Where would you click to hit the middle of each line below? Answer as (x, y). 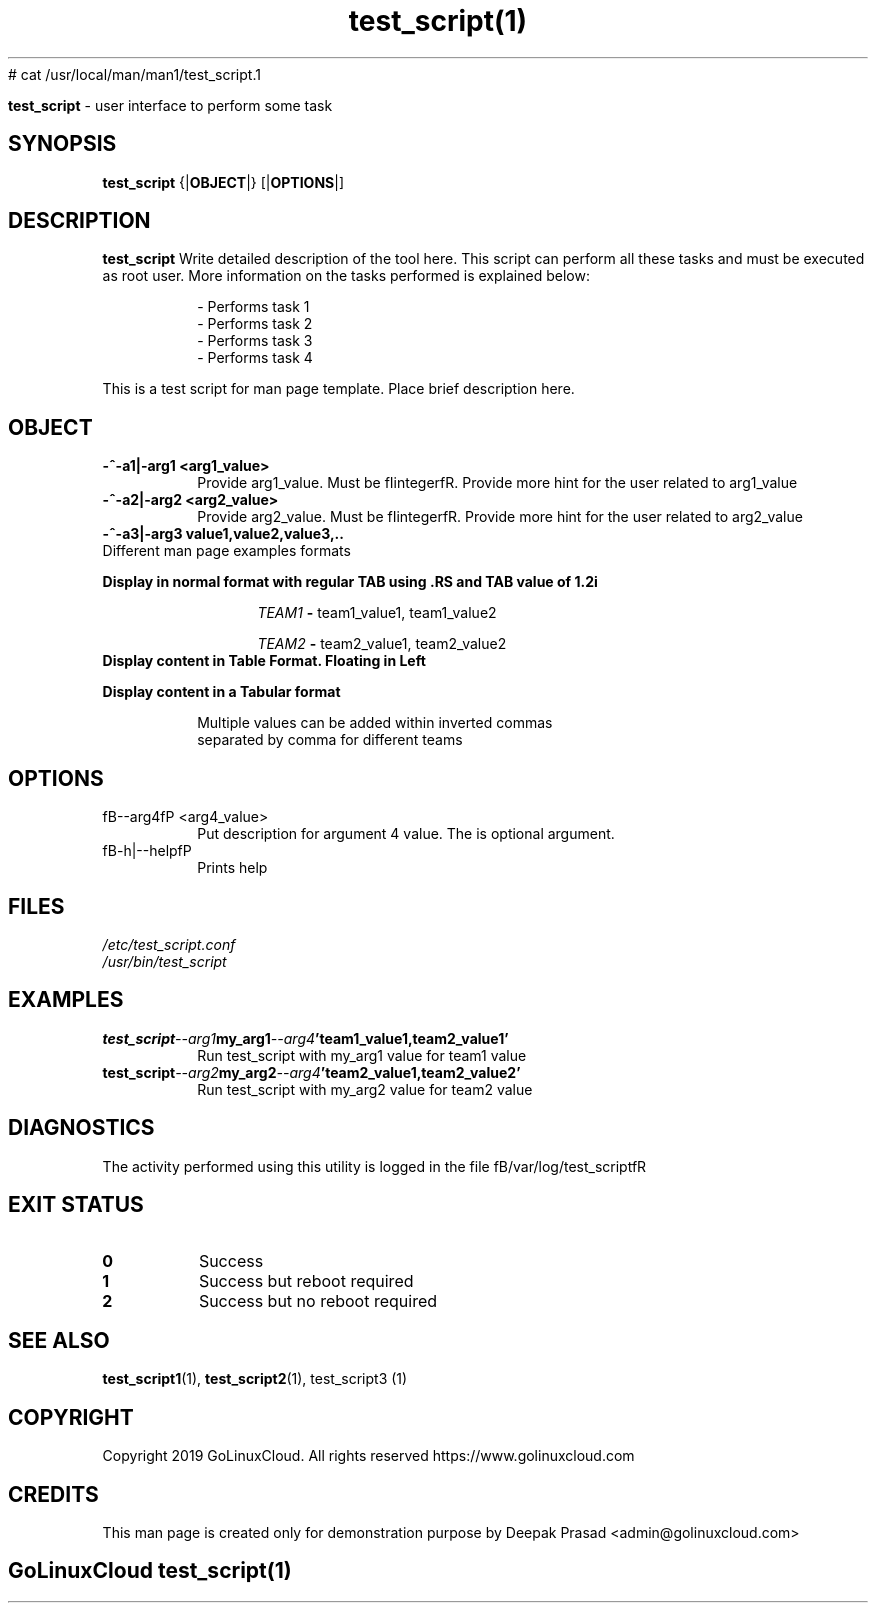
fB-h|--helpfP (147, 851)
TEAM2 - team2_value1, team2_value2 (382, 644)
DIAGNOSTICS (81, 1128)
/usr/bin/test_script (164, 961)
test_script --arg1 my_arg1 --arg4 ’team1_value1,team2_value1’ (305, 1038)
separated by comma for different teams (330, 740)
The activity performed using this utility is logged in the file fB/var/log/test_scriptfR (374, 1166)
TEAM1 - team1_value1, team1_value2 (377, 613)
